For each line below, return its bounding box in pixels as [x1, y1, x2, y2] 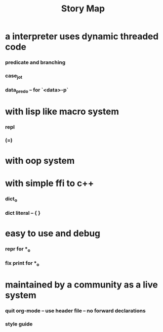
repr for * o [5, 245, 31, 253]
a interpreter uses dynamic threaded [5, 31, 159, 42]
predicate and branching [5, 59, 66, 66]
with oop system [5, 155, 75, 166]
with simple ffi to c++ [5, 178, 94, 189]
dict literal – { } [5, 210, 41, 216]
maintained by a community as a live [5, 279, 158, 290]
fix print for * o [5, 260, 40, 268]
